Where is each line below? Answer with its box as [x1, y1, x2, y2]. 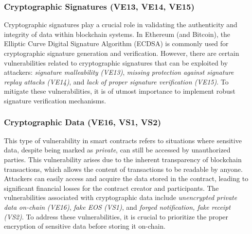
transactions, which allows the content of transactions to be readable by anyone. [4, 164, 243, 174]
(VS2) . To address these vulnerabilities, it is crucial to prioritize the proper [4, 211, 229, 221]
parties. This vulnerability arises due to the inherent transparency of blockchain [4, 154, 242, 164]
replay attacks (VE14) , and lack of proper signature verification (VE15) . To [4, 76, 229, 86]
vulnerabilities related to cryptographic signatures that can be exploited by [4, 57, 228, 67]
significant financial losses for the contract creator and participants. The [4, 183, 219, 193]
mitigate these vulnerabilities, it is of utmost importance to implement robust [4, 86, 235, 96]
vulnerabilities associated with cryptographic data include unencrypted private [4, 192, 237, 202]
